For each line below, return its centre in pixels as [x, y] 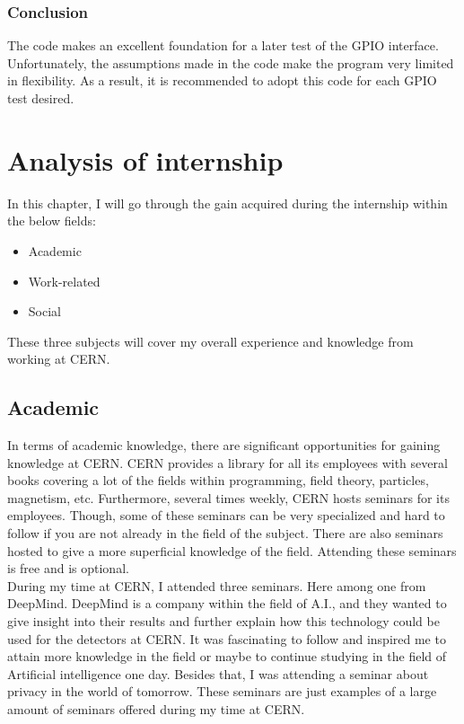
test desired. [41, 98]
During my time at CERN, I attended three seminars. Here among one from [217, 585]
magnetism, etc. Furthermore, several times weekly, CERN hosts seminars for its [228, 497]
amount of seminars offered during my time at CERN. [156, 708]
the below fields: [52, 221]
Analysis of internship [145, 159]
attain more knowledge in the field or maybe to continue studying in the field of [227, 656]
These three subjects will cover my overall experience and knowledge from [210, 341]
